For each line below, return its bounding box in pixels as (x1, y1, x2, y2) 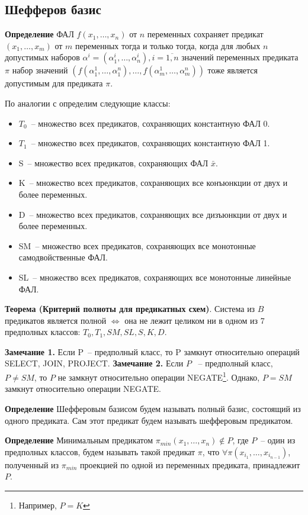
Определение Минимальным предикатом (5, 434, 153, 446)
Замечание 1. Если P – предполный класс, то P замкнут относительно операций (5, 345, 300, 358)
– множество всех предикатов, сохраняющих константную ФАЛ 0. (31, 117, 270, 129)
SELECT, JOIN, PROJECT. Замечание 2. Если (5, 357, 184, 369)
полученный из (5, 458, 59, 471)
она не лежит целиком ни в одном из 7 (124, 314, 265, 326)
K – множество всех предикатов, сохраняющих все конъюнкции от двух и (18, 176, 288, 189)
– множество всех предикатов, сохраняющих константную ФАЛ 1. (31, 137, 270, 149)
